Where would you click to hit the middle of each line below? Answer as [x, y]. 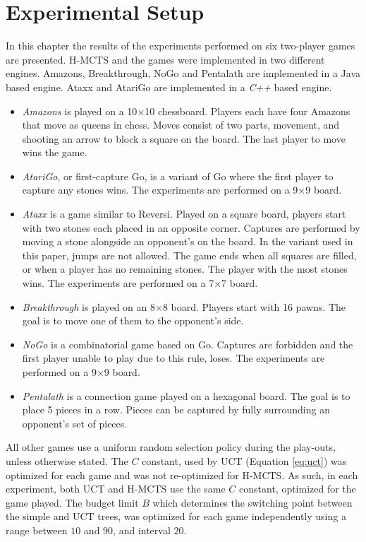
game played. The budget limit [72, 502]
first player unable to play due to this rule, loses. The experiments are [173, 358]
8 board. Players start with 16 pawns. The [254, 306]
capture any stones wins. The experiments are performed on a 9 [160, 190]
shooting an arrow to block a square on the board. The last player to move [184, 138]
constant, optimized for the [298, 489]
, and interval [142, 530]
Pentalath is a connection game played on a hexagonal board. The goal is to [186, 395]
